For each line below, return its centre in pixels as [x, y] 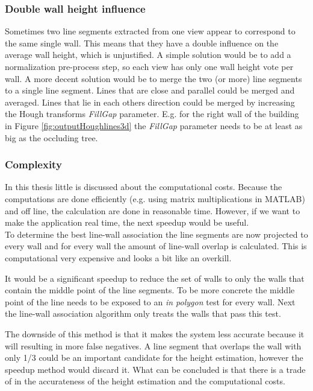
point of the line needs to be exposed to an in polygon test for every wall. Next [150, 301]
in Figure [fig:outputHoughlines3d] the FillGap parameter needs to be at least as [154, 125]
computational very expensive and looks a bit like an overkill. [118, 257]
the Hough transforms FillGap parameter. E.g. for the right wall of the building [152, 114]
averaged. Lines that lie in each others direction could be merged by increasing [150, 102]
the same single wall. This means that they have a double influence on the [142, 43]
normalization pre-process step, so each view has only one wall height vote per [149, 66]
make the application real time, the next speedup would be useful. [127, 222]
